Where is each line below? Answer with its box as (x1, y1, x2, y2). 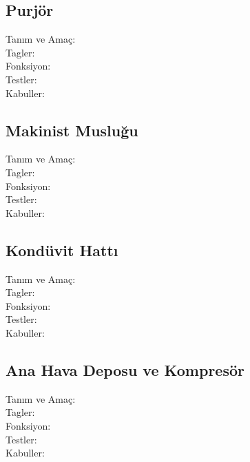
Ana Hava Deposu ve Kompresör (6, 359, 244, 380)
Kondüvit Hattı (6, 239, 118, 260)
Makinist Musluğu (6, 119, 138, 140)
